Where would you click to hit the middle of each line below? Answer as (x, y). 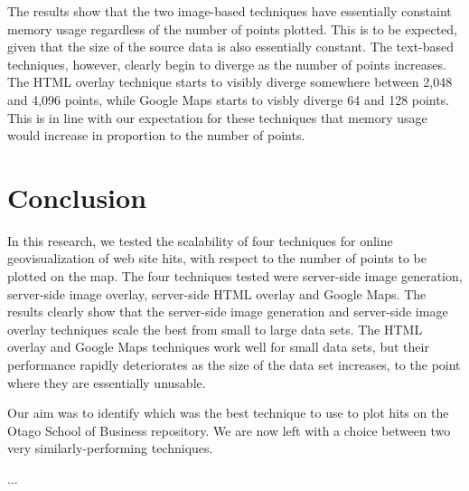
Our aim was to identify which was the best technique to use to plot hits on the (228, 413)
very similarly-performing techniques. (110, 448)
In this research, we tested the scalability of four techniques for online (200, 240)
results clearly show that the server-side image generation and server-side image (228, 312)
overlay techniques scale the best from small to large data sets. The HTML (215, 329)
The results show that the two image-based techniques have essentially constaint (230, 11)
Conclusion (77, 197)
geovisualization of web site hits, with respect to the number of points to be (217, 258)
